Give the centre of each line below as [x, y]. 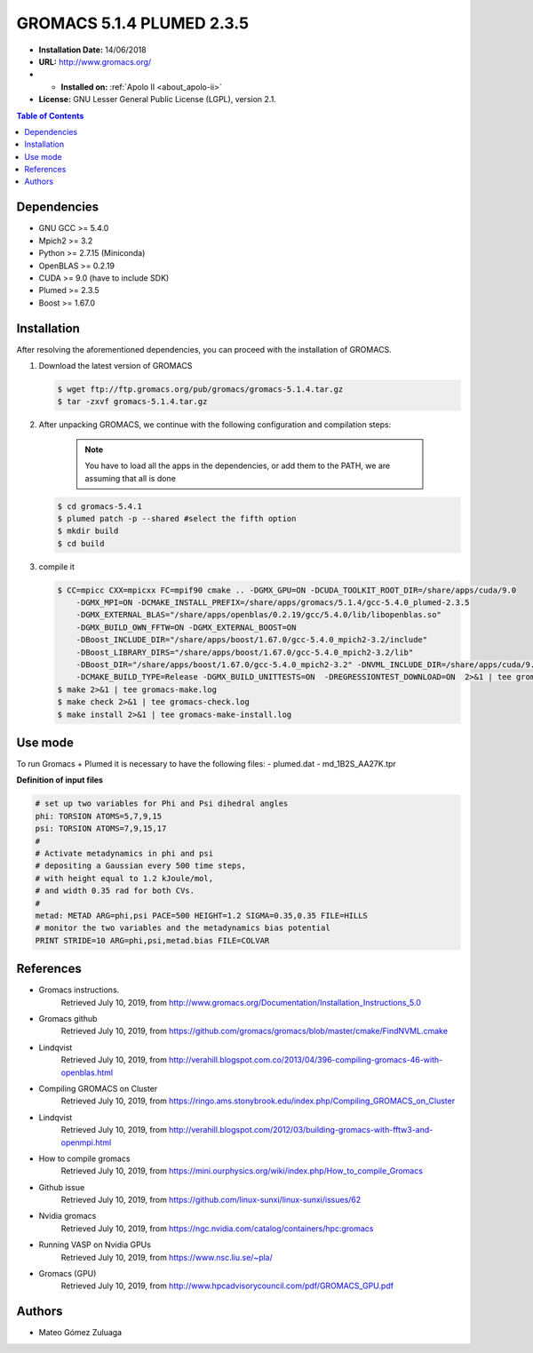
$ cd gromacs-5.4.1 [99, 506]
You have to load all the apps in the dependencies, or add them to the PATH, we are [238, 466]
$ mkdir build [88, 531]
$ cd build [81, 543]
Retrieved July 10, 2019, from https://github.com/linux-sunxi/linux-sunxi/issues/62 [211, 1200]
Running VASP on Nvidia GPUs [95, 1245]
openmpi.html [86, 1142]
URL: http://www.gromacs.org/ [95, 61]
